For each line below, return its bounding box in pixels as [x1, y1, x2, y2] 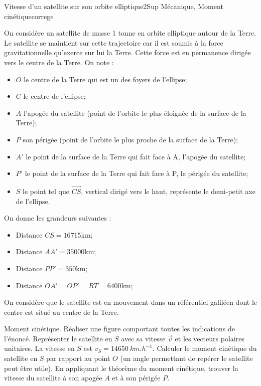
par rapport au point [46, 353, 110, 363]
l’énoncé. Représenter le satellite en [4, 333, 112, 343]
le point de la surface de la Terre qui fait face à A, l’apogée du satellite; [26, 151, 246, 161]
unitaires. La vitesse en [4, 343, 75, 353]
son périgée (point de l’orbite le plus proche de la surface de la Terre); [23, 134, 238, 144]
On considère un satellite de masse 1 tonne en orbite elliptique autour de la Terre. [4, 28, 256, 38]
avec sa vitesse [121, 333, 166, 343]
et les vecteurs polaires [175, 333, 244, 343]
